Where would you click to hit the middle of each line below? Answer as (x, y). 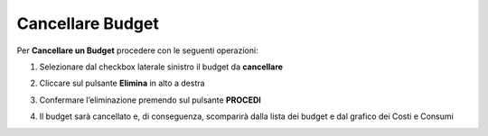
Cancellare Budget (88, 23)
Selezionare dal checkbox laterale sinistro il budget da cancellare (161, 67)
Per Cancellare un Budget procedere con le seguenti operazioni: (137, 50)
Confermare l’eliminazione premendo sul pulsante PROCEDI (150, 100)
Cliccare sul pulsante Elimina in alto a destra (122, 83)
